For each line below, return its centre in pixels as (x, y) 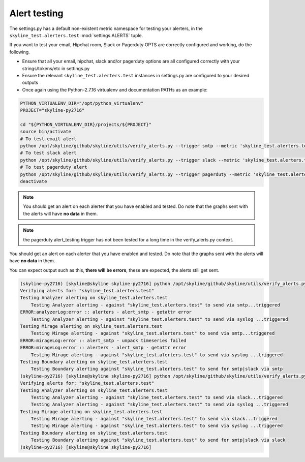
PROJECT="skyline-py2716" (52, 110)
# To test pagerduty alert (54, 167)
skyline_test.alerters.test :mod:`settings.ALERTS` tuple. (76, 35)
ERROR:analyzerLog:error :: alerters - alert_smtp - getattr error (106, 312)
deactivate (34, 181)
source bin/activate (45, 132)
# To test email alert (48, 139)
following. (20, 52)
